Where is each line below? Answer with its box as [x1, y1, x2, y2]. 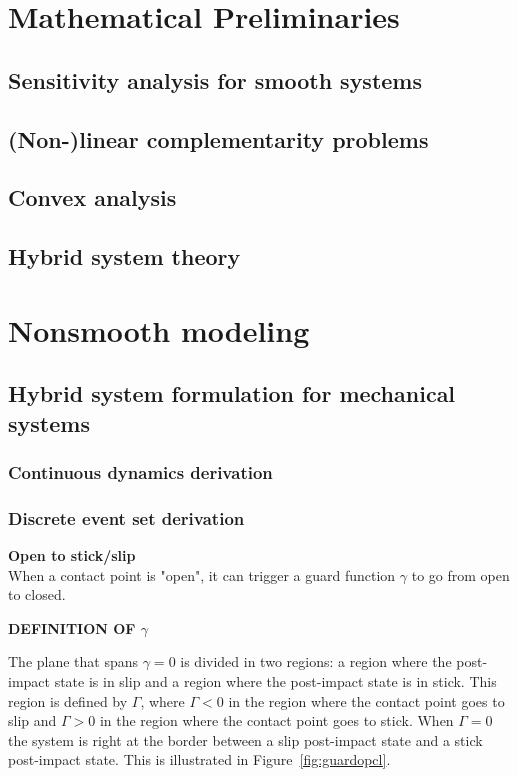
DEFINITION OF [8, 617, 136, 638]
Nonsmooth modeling [8, 309, 310, 350]
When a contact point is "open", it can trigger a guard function [8, 564, 396, 585]
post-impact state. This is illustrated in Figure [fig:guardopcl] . [8, 749, 391, 770]
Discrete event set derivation [8, 505, 245, 530]
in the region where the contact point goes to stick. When [99, 710, 454, 731]
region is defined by [8, 690, 128, 711]
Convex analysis [8, 182, 177, 213]
